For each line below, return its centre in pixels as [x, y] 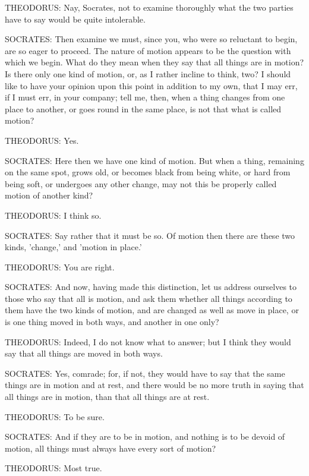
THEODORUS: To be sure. [55, 416]
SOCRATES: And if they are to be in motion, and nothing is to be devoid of [145, 436]
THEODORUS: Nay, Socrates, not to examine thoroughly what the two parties [149, 7]
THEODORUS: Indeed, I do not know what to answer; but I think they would [148, 341]
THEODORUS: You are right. [60, 267]
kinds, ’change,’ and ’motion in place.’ [73, 247]
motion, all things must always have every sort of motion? [111, 448]
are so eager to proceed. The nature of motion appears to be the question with [148, 50]
